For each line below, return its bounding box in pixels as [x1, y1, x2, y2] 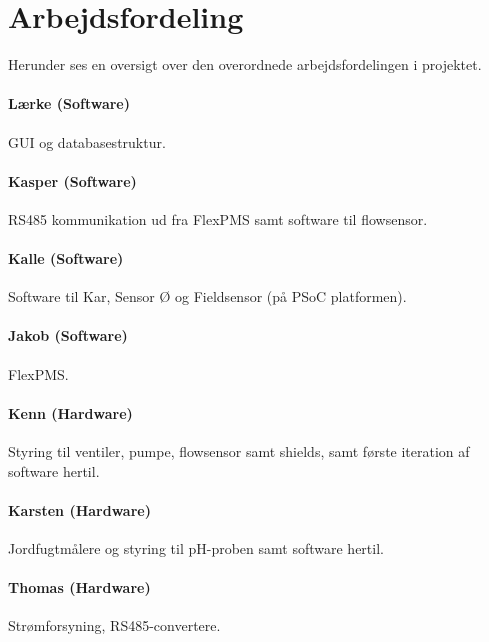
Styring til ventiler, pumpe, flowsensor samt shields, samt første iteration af [8, 441, 470, 462]
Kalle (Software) [8, 248, 124, 269]
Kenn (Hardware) [8, 402, 133, 423]
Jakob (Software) [8, 325, 128, 346]
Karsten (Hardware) [8, 499, 151, 520]
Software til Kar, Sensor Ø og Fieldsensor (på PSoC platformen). [8, 286, 407, 307]
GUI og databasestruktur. [8, 131, 166, 152]
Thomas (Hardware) [8, 577, 151, 598]
